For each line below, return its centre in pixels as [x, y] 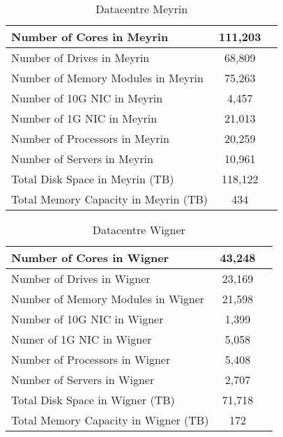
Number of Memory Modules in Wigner [108, 299]
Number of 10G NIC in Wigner [87, 319]
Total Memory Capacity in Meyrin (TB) [110, 199]
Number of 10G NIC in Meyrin [87, 98]
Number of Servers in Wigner [83, 379]
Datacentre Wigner [139, 230]
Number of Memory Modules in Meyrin [107, 78]
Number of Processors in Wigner [91, 359]
